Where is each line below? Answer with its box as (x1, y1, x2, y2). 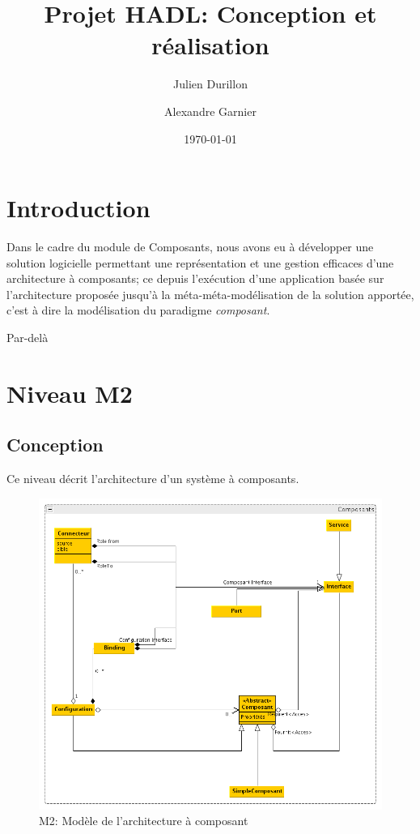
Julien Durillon (173, 75, 248, 92)
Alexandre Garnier (164, 102, 257, 119)
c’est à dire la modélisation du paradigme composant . (6, 302, 270, 319)
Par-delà (6, 329, 49, 345)
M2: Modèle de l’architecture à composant (39, 812, 248, 829)
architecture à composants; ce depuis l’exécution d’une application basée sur (6, 270, 384, 287)
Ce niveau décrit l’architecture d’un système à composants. (6, 470, 299, 487)
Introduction (6, 191, 151, 225)
